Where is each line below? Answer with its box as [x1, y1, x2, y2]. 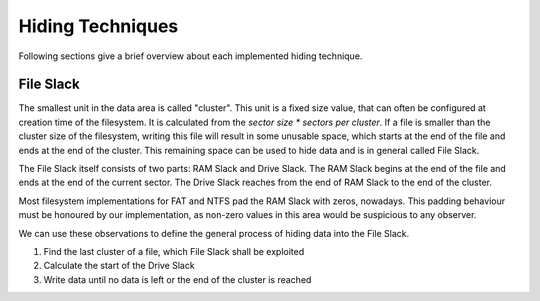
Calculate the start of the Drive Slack [43, 260, 195, 272]
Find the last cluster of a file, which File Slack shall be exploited [43, 245, 305, 257]
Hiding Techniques [18, 15, 179, 37]
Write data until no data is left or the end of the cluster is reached [43, 273, 312, 285]
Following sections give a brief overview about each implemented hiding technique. [18, 50, 363, 62]
